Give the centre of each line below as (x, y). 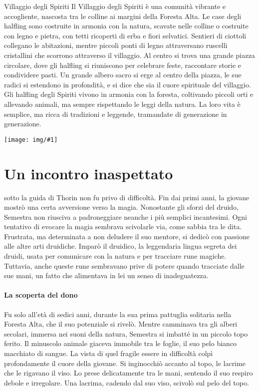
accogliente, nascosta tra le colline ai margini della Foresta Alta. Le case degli (123, 16)
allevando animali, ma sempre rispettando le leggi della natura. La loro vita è (122, 104)
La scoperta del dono (41, 295)
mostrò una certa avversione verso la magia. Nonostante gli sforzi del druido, (121, 207)
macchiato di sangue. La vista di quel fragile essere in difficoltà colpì (109, 353)
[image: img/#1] (31, 140)
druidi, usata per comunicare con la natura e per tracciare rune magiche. (115, 256)
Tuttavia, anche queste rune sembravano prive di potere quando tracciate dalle (124, 265)
